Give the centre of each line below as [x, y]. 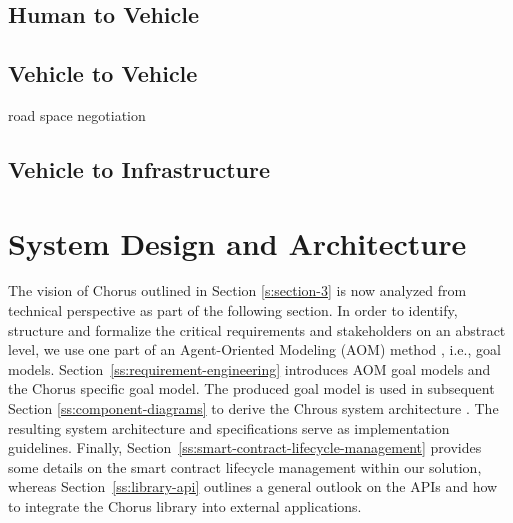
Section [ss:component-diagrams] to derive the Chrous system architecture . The [253, 408]
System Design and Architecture [237, 242]
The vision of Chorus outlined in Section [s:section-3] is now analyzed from [237, 290]
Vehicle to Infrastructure [139, 168]
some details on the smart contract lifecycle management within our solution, [245, 466]
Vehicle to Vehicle [103, 73]
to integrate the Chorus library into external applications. [185, 506]
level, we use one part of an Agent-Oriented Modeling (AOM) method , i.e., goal [254, 349]
